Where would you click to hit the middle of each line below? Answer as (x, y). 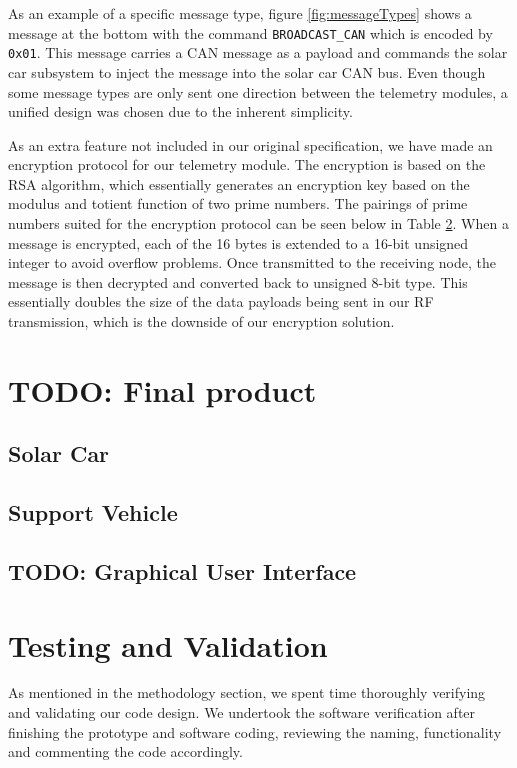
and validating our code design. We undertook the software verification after (242, 712)
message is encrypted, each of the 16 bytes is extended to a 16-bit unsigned (238, 242)
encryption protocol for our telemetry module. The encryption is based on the (247, 164)
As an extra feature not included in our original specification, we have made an (250, 144)
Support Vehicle (93, 512)
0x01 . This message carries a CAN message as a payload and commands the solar (258, 52)
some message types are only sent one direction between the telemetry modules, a (258, 91)
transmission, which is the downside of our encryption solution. (201, 321)
